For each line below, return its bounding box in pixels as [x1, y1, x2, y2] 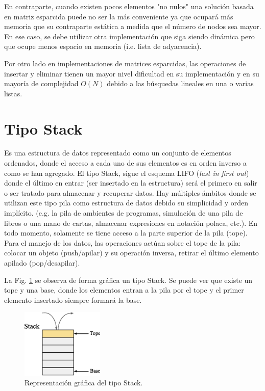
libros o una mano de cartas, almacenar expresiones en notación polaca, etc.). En [4, 217, 258, 228]
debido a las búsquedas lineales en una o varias [107, 78, 254, 89]
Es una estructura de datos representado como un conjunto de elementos [4, 147, 231, 158]
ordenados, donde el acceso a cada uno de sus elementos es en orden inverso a [4, 158, 247, 168]
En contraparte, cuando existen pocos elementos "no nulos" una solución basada [4, 1, 254, 11]
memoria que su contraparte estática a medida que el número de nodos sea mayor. [4, 21, 261, 32]
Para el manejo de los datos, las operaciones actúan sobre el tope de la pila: [4, 237, 241, 248]
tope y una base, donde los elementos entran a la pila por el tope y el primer [4, 284, 244, 295]
